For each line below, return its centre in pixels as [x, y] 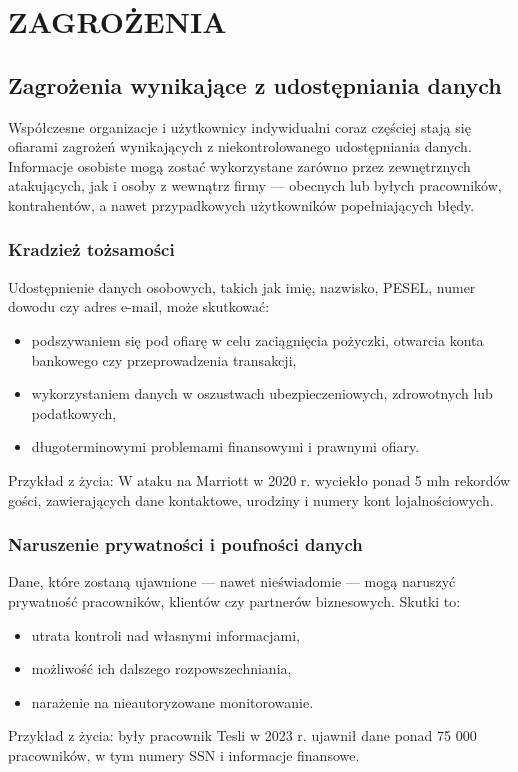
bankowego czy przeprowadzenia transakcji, [164, 359]
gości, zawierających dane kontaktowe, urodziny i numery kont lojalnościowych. [251, 499]
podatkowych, [74, 412]
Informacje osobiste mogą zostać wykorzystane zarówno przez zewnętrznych [239, 165]
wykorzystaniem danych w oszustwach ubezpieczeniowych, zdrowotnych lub [262, 393]
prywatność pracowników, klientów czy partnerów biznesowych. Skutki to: [234, 600]
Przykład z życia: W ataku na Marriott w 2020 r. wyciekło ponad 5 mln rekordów [259, 479]
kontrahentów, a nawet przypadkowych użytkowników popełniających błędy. [241, 204]
